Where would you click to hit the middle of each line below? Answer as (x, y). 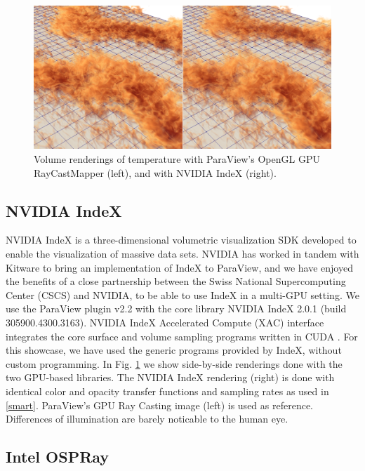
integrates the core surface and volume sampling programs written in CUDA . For (182, 336)
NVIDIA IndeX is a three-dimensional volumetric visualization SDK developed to (181, 240)
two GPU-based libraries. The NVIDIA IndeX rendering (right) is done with (170, 377)
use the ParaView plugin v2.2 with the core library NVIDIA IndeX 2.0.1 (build (176, 309)
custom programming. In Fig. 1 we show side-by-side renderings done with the (174, 363)
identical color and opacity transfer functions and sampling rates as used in (167, 391)
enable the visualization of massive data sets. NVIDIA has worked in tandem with (182, 254)
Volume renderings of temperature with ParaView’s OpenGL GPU (177, 159)
